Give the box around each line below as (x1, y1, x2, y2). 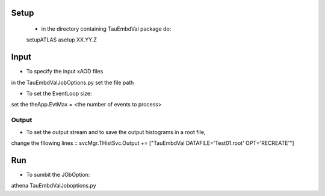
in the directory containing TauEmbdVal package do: (41, 25, 172, 32)
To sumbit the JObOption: (26, 171, 90, 178)
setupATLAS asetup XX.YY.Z (26, 36, 97, 43)
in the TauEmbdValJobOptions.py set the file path (11, 79, 134, 86)
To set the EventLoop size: (26, 90, 93, 97)
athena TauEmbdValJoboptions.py (11, 182, 96, 189)
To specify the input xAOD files (26, 68, 104, 75)
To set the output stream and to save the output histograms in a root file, (26, 128, 206, 135)
